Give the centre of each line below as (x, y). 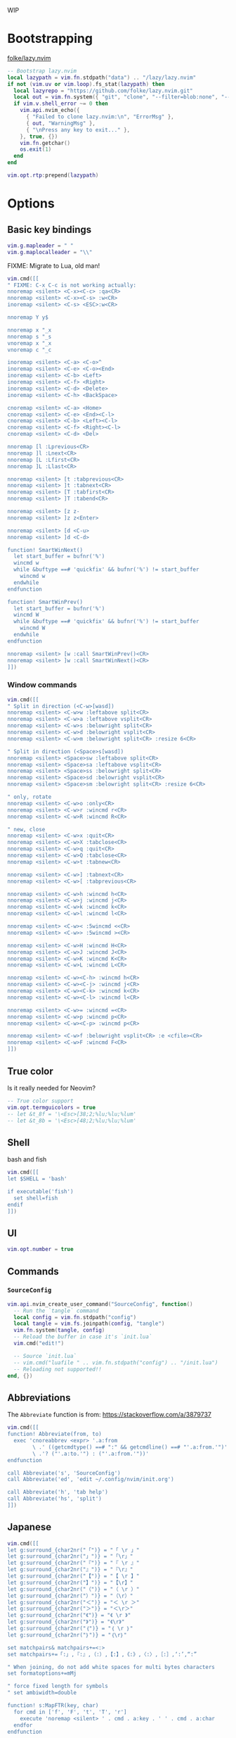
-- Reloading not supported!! (58, 1369)
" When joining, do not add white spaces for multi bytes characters (111, 1667)
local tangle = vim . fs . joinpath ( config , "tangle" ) (89, 1324)
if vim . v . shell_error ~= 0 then (61, 104)
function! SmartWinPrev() (45, 602)
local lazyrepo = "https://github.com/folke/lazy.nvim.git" (103, 91)
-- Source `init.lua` (45, 1356)
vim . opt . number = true (40, 1249)
